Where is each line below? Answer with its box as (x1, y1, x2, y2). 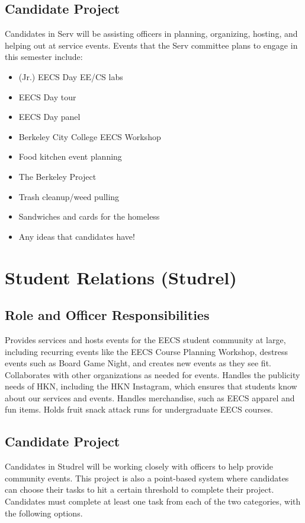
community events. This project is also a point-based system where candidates (5, 471, 289, 484)
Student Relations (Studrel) (5, 265, 237, 289)
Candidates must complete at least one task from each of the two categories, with (5, 495, 301, 508)
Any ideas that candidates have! (18, 230, 135, 242)
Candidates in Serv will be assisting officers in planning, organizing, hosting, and (5, 27, 298, 40)
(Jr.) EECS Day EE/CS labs (18, 70, 123, 83)
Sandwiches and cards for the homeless (18, 210, 160, 223)
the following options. (5, 506, 83, 519)
